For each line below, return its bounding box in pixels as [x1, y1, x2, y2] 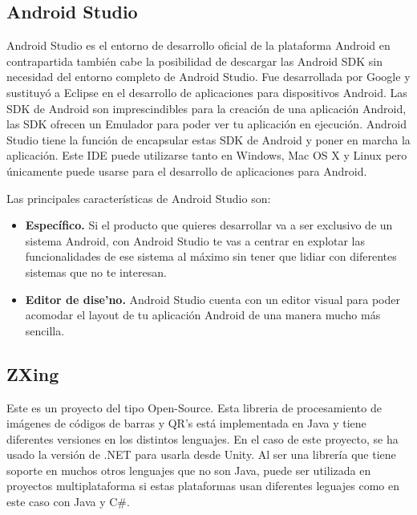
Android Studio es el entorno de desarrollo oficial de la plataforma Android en [6, 37, 391, 54]
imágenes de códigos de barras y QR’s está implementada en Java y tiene [6, 415, 366, 432]
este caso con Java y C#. [6, 493, 130, 510]
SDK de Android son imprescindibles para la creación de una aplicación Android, [6, 99, 407, 116]
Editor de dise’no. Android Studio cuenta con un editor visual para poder [25, 290, 400, 307]
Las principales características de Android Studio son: [6, 189, 271, 206]
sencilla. [25, 322, 65, 339]
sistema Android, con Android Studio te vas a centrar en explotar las [25, 232, 366, 249]
